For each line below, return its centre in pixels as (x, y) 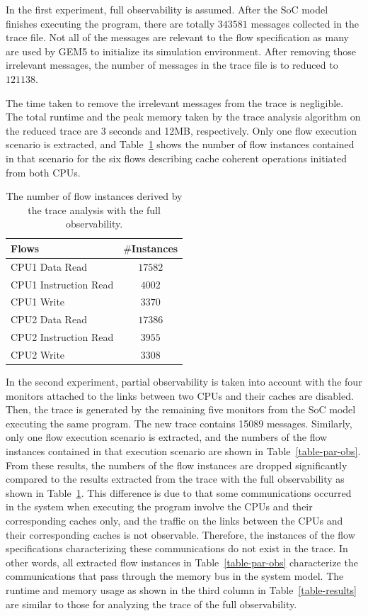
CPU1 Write (38, 302)
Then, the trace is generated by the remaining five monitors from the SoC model (181, 409)
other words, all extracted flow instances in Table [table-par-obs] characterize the (182, 562)
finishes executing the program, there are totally (110, 23)
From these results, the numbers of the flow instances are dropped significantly (177, 465)
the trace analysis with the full (94, 209)
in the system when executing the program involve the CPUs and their (159, 506)
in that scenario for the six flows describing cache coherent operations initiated (177, 158)
